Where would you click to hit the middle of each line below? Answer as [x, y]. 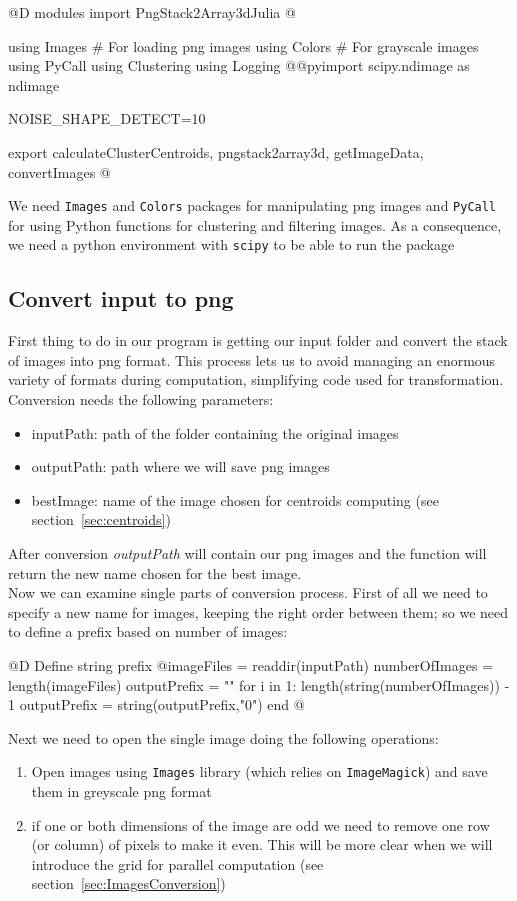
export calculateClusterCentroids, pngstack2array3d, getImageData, [216, 151]
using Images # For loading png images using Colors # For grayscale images [243, 45]
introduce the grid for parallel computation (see [177, 863]
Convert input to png [121, 298]
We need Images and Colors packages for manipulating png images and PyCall [252, 205]
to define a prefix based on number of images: [148, 631]
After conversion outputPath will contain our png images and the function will [247, 553]
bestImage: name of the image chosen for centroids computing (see [235, 499]
